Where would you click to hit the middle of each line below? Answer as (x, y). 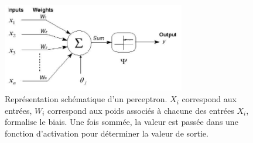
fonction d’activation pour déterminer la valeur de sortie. (107, 133)
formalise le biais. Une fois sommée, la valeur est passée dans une (122, 122)
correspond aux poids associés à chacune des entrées (141, 110)
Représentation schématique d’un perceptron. (86, 99)
